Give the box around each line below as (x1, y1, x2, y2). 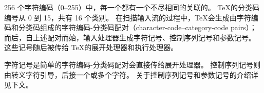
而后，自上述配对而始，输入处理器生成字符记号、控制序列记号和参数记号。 (4, 32, 256, 42)
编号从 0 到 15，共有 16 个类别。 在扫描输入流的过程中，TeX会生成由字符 (4, 12, 251, 22)
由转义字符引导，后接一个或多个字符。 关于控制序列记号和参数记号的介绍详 (4, 69, 258, 80)
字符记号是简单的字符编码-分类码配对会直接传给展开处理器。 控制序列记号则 (4, 59, 261, 69)
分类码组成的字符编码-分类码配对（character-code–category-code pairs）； (18, 22, 257, 33)
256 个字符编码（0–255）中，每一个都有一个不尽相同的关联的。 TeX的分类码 (4, 2, 259, 12)
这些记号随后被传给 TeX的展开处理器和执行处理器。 (4, 42, 178, 53)
